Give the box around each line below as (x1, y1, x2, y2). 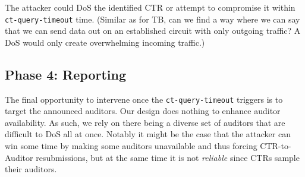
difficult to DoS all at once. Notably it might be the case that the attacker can (5, 128, 291, 140)
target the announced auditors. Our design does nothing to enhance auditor (5, 105, 281, 117)
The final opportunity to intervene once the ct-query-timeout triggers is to (5, 93, 283, 105)
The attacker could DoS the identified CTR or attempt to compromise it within (5, 1, 295, 13)
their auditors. (5, 163, 57, 175)
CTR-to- (260, 140, 291, 152)
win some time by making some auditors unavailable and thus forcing (5, 140, 257, 152)
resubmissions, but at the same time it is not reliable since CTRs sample (36, 151, 300, 163)
